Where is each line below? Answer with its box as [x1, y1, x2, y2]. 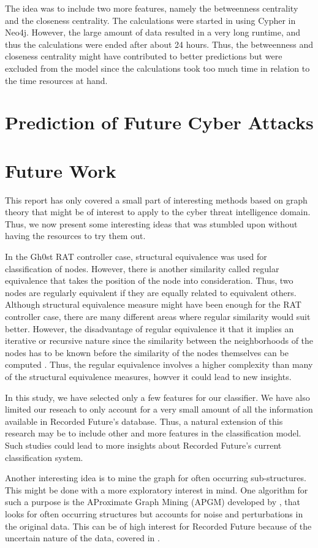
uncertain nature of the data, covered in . [5, 531, 160, 544]
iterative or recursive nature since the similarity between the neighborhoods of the [5, 334, 314, 347]
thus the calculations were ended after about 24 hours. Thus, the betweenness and [5, 37, 314, 50]
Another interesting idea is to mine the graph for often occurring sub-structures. [5, 471, 306, 484]
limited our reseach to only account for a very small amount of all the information [5, 403, 313, 416]
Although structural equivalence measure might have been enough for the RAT [5, 298, 301, 311]
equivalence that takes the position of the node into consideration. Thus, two [5, 274, 293, 287]
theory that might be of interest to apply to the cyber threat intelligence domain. [5, 205, 311, 218]
